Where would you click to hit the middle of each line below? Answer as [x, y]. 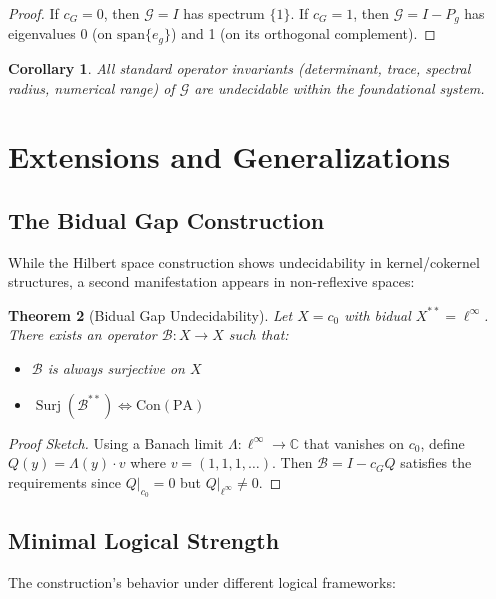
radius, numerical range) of [91, 87]
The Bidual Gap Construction [166, 219]
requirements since [64, 481]
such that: [258, 334]
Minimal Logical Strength [144, 540]
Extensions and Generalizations [229, 156]
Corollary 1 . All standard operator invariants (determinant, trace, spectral [239, 67]
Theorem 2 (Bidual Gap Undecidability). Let [150, 314]
